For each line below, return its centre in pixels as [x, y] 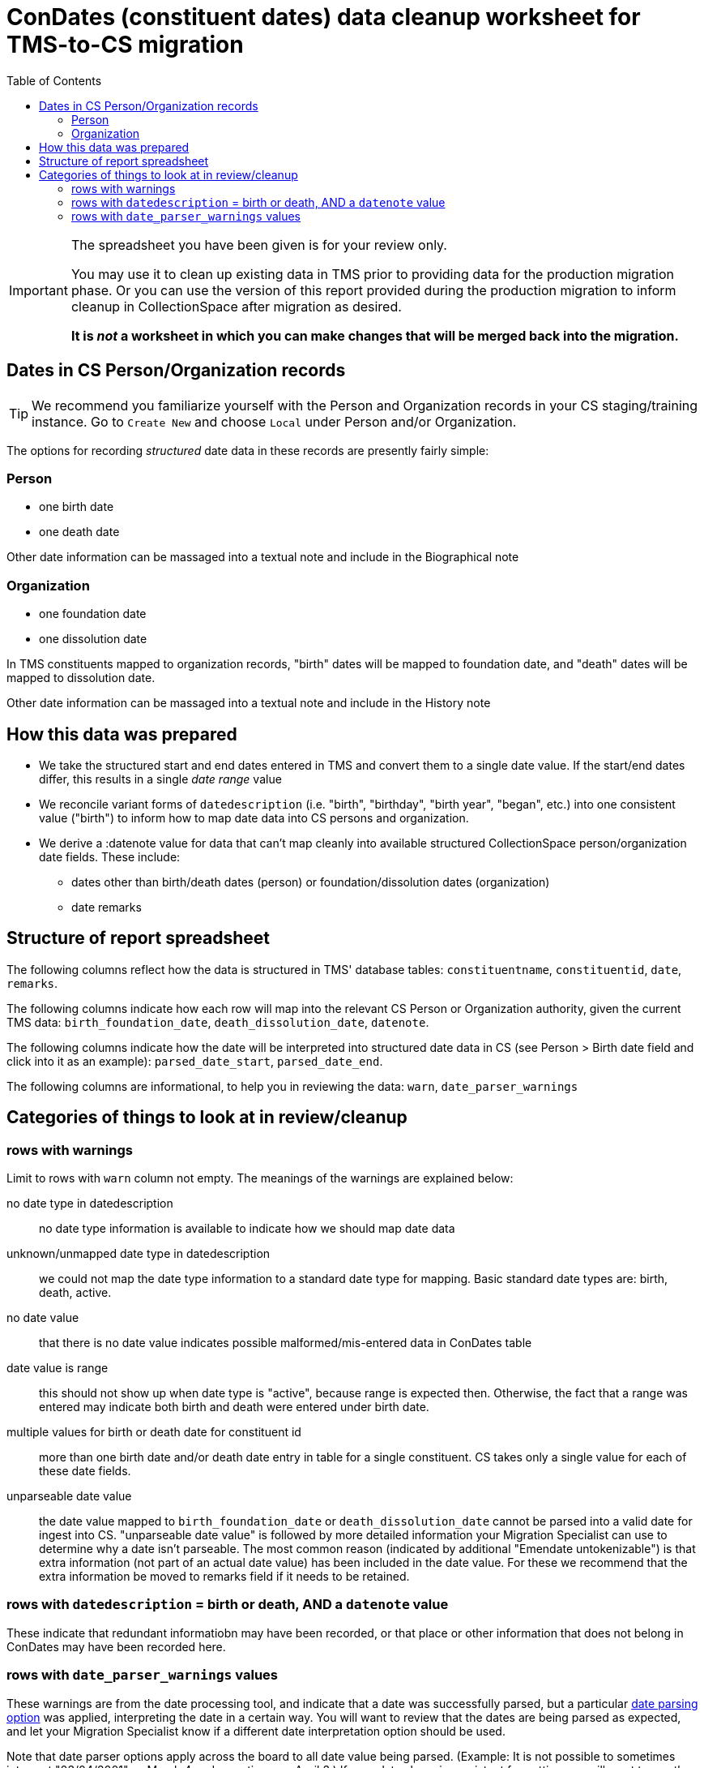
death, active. [75, 1292]
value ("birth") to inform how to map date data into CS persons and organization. [254, 817]
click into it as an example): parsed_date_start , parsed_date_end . [195, 1061]
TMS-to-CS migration [125, 45]
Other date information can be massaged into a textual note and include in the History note [249, 703]
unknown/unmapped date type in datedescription [139, 1253]
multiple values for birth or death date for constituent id [154, 1432]
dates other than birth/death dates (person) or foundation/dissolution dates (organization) [311, 882]
